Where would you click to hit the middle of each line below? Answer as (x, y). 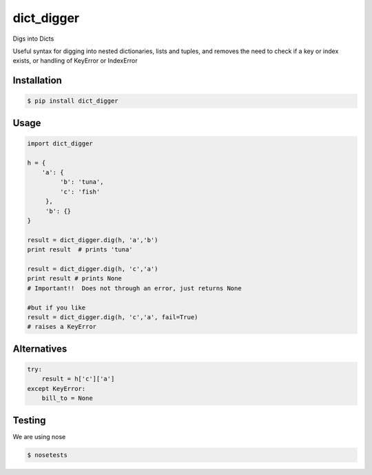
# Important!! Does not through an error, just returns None (134, 288)
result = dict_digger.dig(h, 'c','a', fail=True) (113, 317)
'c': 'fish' (80, 192)
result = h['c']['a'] (78, 379)
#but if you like (56, 307)
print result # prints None (74, 279)
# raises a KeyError (62, 327)
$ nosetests (48, 455)
